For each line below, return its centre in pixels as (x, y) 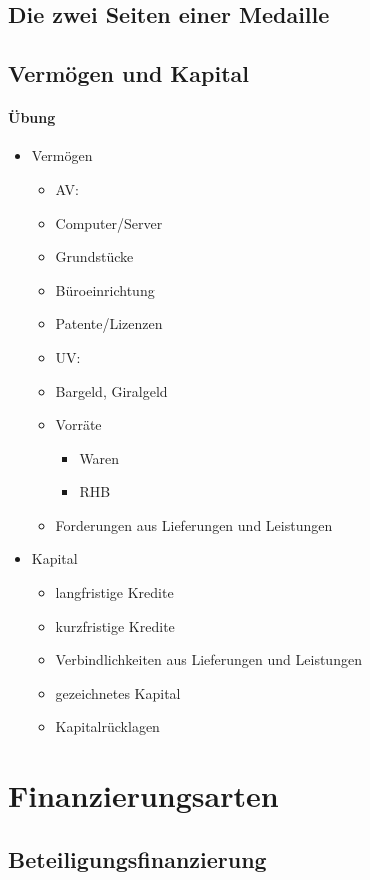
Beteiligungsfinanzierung (137, 858)
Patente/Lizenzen (109, 323)
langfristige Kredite (114, 592)
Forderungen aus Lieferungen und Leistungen (194, 524)
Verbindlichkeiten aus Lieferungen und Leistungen (208, 659)
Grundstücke (94, 256)
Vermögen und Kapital (128, 73)
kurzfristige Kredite (115, 625)
